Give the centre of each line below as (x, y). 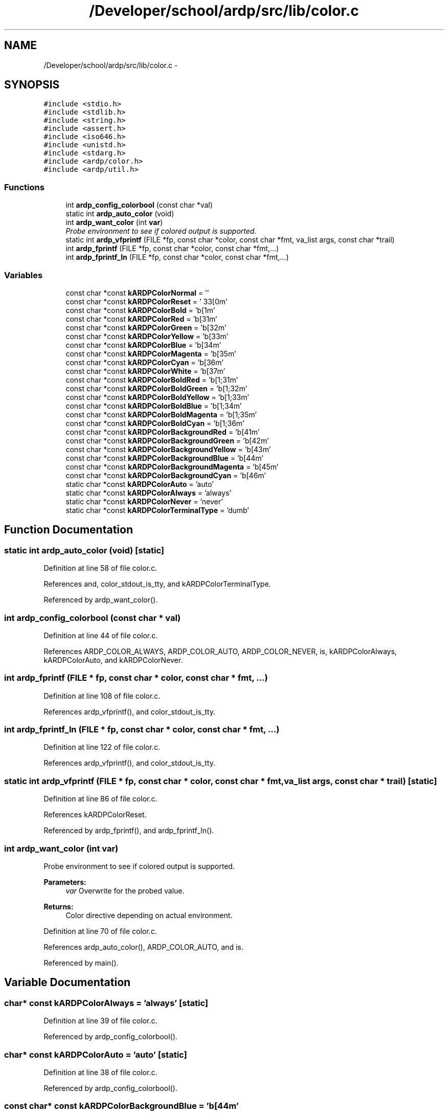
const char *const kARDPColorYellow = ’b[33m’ (147, 336)
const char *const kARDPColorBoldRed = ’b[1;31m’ (152, 380)
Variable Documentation (68, 983)
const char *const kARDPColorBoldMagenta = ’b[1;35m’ (161, 414)
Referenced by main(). (81, 963)
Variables (24, 275)
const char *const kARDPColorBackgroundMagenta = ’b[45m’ (172, 466)
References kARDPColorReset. (95, 815)
